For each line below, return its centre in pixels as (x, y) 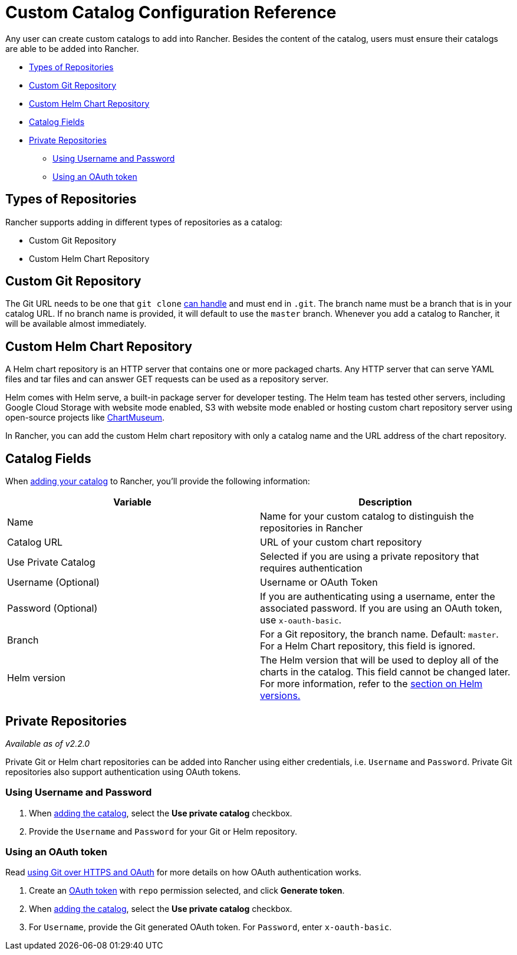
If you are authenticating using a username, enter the (378, 597)
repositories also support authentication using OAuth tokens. (123, 772)
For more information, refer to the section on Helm (371, 684)
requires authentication (311, 568)
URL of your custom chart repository (341, 542)
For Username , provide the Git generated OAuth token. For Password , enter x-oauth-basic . (210, 927)
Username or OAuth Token (319, 582)
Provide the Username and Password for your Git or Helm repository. (163, 831)
